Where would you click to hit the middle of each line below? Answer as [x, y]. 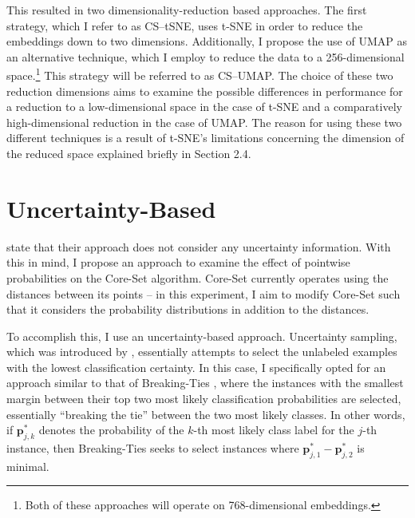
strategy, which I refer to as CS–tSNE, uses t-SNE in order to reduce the [185, 25]
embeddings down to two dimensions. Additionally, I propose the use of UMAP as [207, 41]
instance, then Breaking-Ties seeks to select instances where [153, 448]
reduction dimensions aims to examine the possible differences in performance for [205, 91]
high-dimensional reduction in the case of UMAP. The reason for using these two [204, 122]
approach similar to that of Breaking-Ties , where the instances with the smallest [205, 383]
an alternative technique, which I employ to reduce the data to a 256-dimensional [206, 56]
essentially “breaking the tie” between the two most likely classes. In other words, [206, 414]
